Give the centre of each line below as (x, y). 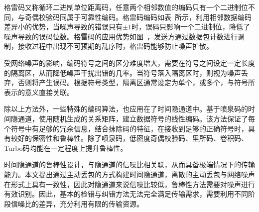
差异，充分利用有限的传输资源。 (91, 203)
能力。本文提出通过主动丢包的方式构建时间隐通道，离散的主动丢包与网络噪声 (129, 174)
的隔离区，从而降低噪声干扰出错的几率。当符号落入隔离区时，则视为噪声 (123, 72)
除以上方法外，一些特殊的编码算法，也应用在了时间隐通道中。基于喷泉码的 (126, 109)
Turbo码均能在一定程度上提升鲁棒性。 (66, 148)
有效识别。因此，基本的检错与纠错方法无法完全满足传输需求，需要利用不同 (126, 194)
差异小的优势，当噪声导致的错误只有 (63, 27)
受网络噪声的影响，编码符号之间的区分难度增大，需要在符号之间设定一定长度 (129, 62)
